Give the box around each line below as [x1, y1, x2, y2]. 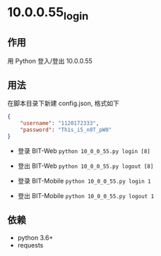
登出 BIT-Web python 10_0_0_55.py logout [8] [17, 161, 154, 170]
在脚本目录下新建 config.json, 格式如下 [7, 99, 120, 108]
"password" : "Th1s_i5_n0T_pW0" [20, 126, 112, 134]
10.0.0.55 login [7, 4, 89, 23]
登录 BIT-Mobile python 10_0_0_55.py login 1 [17, 176, 151, 185]
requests [17, 240, 44, 249]
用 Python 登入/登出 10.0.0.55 [7, 56, 93, 65]
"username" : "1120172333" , [20, 120, 100, 127]
